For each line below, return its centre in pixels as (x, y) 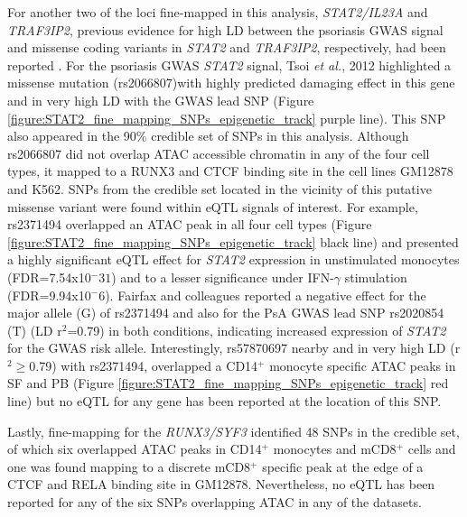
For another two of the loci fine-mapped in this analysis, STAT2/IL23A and (218, 12)
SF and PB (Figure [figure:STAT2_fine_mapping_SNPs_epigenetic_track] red (228, 383)
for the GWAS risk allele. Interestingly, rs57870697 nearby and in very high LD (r (234, 348)
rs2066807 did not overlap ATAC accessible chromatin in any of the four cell (219, 153)
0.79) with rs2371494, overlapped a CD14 (144, 365)
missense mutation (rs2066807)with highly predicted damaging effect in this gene (231, 83)
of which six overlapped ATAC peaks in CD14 (135, 449)
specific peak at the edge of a (343, 466)
